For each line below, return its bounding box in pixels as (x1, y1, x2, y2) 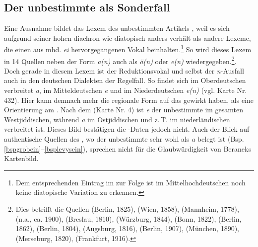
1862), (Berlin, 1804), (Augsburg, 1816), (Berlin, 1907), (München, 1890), (15, 223, 239, 234)
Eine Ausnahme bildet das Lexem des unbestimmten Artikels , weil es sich (4, 23, 230, 33)
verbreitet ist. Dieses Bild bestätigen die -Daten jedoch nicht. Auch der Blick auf (4, 124, 250, 134)
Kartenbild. (4, 153, 39, 164)
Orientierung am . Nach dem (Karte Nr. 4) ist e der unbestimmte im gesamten (4, 104, 244, 115)
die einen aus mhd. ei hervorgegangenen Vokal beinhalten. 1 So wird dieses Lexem (4, 43, 252, 55)
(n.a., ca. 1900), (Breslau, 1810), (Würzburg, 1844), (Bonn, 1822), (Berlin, (15, 213, 242, 224)
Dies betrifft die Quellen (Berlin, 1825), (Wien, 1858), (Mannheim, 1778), (15, 204, 239, 214)
